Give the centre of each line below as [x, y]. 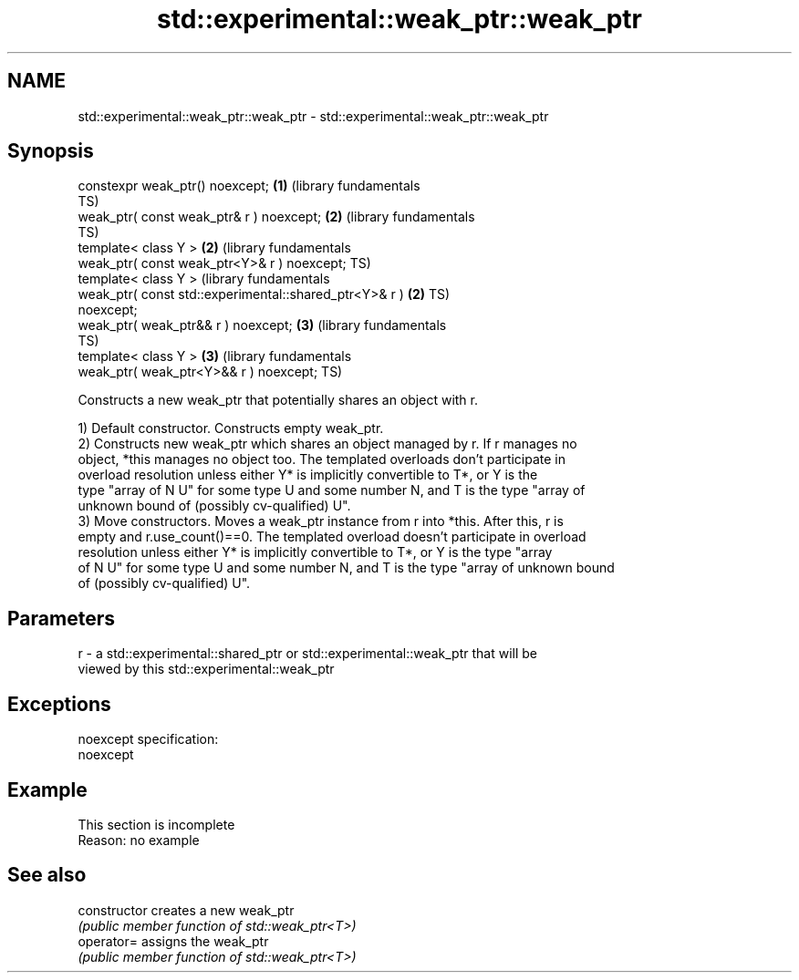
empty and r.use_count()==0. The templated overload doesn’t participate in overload [332, 537]
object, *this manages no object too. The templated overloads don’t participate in [322, 459]
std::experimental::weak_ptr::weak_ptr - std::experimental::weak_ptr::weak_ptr [313, 116]
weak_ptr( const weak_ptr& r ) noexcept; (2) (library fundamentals [276, 217]
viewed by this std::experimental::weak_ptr [206, 669]
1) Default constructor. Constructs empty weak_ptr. [231, 428]
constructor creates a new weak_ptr [186, 910]
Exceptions [59, 704]
